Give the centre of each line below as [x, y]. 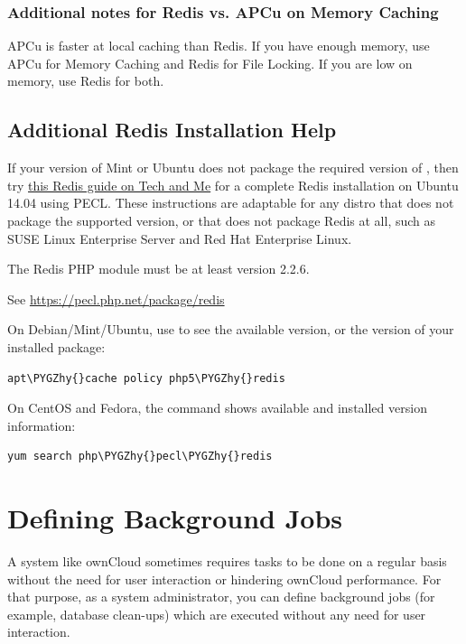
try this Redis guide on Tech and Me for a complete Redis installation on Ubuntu [233, 185]
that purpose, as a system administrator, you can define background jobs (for [221, 597]
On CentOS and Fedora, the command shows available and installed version [217, 408]
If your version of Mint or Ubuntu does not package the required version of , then [233, 168]
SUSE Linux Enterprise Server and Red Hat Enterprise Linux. [180, 238]
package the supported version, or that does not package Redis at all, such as [222, 220]
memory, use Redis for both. [86, 81]
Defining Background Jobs [175, 518]
